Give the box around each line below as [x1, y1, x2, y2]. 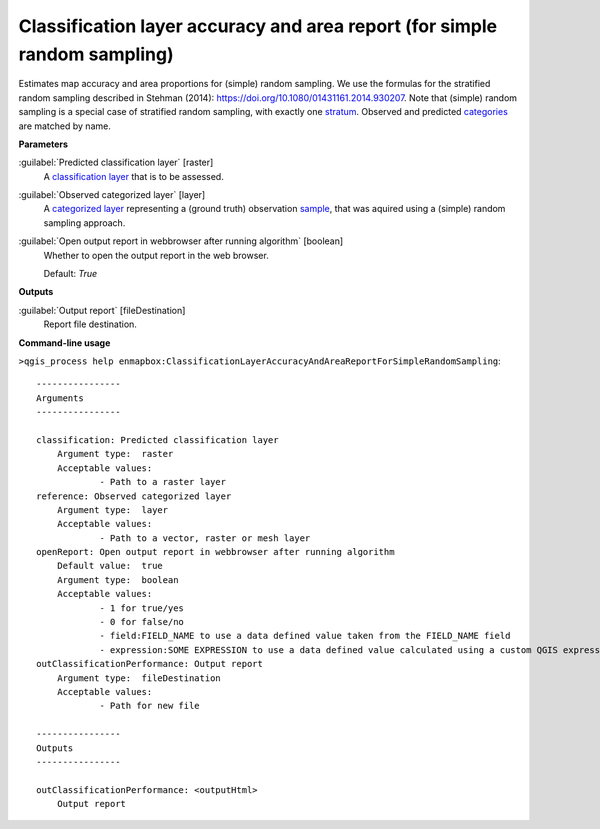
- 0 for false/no [99, 616, 185, 628]
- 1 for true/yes [99, 602, 185, 614]
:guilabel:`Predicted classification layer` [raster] [18, 156, 214, 169]
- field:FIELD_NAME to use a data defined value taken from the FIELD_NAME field [99, 630, 511, 642]
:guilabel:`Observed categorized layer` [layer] [18, 189, 206, 201]
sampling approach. [43, 216, 126, 229]
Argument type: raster [56, 448, 174, 460]
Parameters [18, 138, 69, 150]
